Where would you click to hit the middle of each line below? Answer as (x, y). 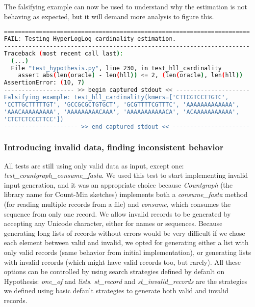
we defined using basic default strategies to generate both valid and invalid (116, 291)
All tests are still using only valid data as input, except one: (94, 165)
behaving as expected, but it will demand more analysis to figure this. (109, 16)
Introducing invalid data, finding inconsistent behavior (114, 147)
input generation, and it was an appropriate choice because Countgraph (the (118, 184)
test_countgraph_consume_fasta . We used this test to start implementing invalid (126, 175)
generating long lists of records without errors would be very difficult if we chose (125, 233)
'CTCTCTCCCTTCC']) (34, 119)
